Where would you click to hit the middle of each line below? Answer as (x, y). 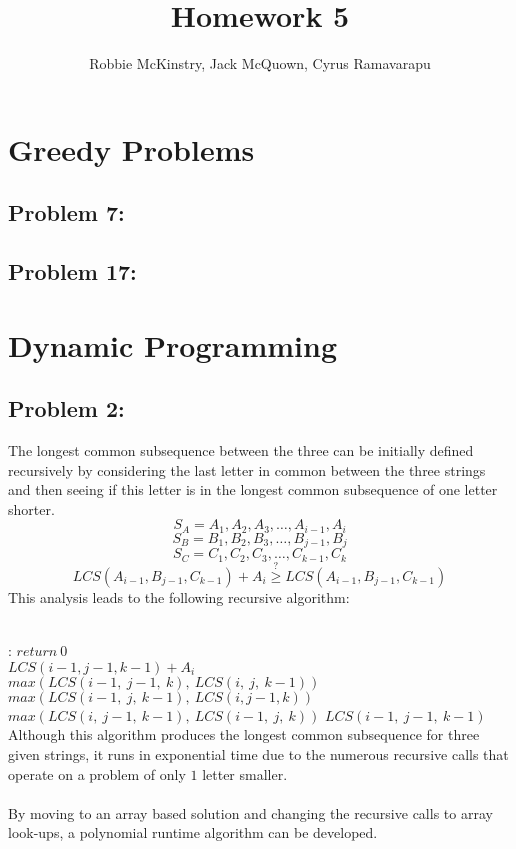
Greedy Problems (131, 148)
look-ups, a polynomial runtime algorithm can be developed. (193, 832)
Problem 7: (66, 212)
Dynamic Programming (173, 344)
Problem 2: (66, 408)
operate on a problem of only (97, 773)
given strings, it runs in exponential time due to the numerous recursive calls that (258, 753)
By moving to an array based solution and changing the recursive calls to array (250, 812)
